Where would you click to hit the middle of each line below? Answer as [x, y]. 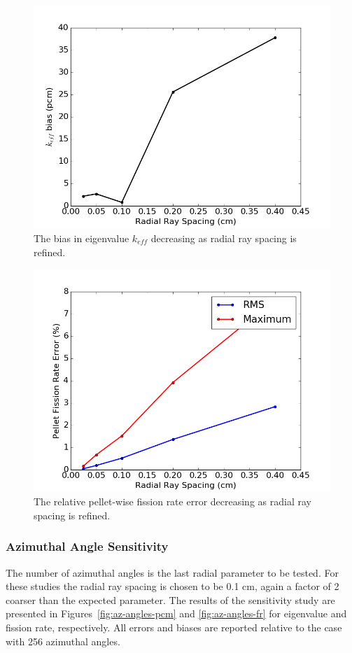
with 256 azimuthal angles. [63, 641]
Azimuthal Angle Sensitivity [87, 546]
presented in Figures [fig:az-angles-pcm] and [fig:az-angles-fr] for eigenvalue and [176, 613]
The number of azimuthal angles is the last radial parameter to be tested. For [172, 572]
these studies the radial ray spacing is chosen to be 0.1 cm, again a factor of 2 [173, 586]
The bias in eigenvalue [82, 238]
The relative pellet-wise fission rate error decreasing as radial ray [173, 501]
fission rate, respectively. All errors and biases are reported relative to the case [174, 627]
